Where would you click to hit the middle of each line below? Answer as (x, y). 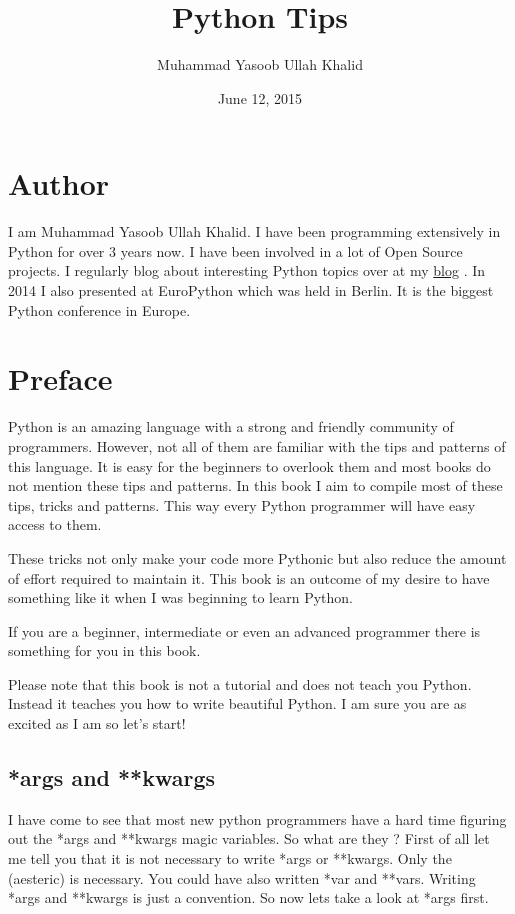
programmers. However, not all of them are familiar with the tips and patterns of (257, 445)
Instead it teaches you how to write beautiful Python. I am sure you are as (237, 703)
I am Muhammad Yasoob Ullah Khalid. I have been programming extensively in (254, 231)
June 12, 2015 (260, 97)
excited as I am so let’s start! (97, 723)
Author (59, 183)
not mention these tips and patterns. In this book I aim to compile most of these (255, 485)
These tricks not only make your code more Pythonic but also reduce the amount (257, 557)
